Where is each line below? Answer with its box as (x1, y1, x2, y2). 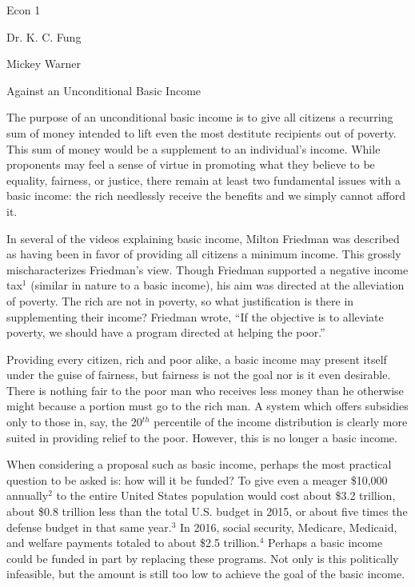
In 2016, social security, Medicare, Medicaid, (180, 518, 397, 535)
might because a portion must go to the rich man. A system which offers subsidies (6, 397, 409, 414)
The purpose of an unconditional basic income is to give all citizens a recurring (6, 109, 393, 126)
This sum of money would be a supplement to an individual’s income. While (6, 140, 381, 157)
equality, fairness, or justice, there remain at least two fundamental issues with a (6, 171, 401, 188)
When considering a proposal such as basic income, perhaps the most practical (6, 456, 392, 473)
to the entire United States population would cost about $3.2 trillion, (56, 487, 396, 504)
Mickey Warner (6, 55, 82, 72)
